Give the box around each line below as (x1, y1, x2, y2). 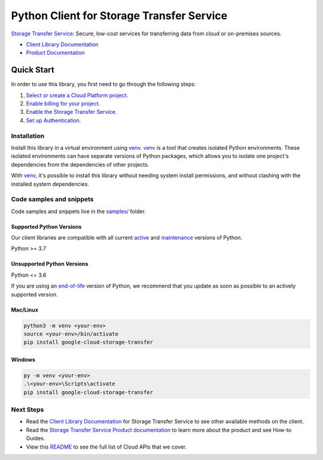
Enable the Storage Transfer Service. (26, 108, 117, 116)
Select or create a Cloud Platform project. (26, 92, 129, 99)
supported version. (11, 290, 58, 298)
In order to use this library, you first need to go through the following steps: (11, 81, 196, 88)
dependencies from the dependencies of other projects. (11, 161, 150, 168)
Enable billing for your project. (26, 100, 100, 107)
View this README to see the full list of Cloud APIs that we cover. (26, 443, 187, 450)
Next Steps (11, 405, 44, 414)
